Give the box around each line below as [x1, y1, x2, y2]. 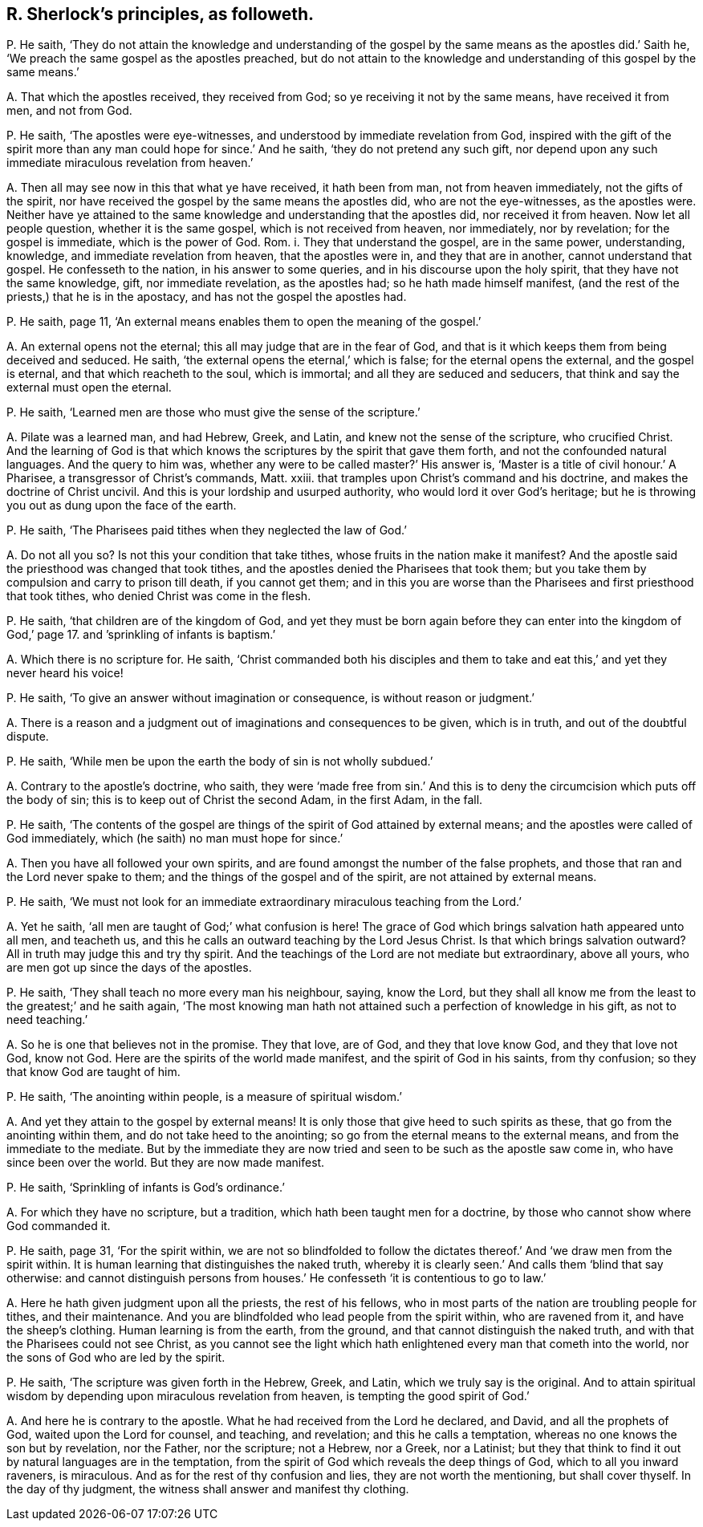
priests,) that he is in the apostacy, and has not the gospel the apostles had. [6, 290, 407, 304]
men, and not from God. [6, 104, 132, 118]
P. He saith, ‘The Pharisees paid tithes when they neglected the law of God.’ [6, 523, 407, 538]
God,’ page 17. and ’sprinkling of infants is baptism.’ [6, 627, 276, 642]
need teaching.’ [6, 1013, 88, 1027]
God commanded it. [6, 1219, 111, 1233]
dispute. [6, 729, 49, 744]
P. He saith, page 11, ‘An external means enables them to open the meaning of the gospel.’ [6, 315, 482, 329]
